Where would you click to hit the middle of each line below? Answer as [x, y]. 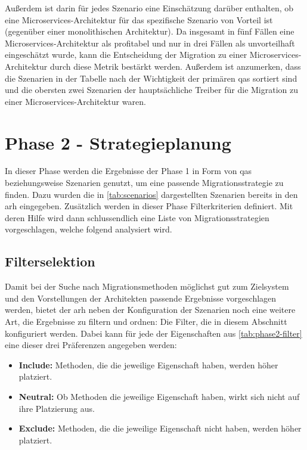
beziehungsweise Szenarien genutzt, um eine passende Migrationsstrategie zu [144, 183]
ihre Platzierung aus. [57, 408]
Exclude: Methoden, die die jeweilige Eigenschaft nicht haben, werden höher [160, 428]
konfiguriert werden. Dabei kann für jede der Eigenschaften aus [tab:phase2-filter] [153, 333]
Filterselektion [50, 261]
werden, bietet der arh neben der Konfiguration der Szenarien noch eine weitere [150, 310]
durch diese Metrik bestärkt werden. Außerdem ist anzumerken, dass [175, 66]
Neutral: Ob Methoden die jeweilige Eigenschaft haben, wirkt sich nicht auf [159, 396]
